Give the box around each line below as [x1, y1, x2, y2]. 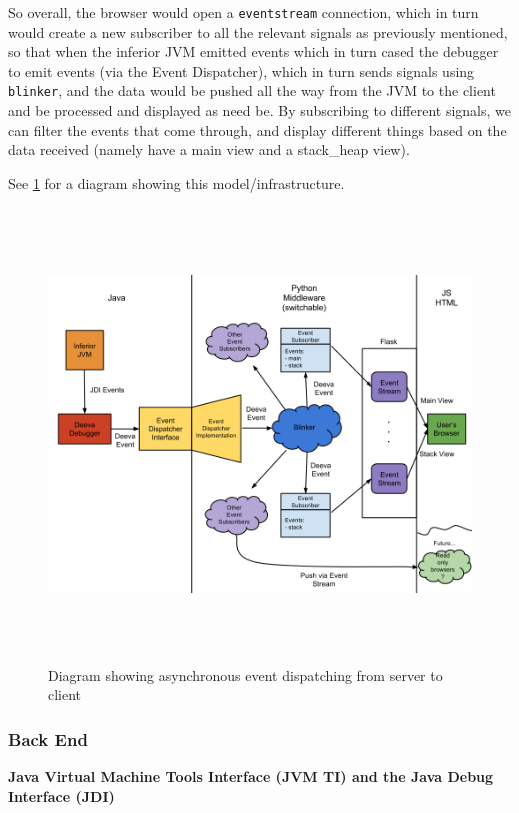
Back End [8, 726, 88, 751]
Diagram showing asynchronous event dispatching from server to [48, 664, 443, 685]
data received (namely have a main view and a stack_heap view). [8, 139, 410, 160]
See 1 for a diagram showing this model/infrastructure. [8, 172, 345, 193]
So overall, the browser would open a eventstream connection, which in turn [8, 2, 479, 22]
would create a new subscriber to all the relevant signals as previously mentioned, [8, 21, 508, 42]
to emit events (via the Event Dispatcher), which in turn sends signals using [8, 60, 475, 81]
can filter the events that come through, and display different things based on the [8, 119, 507, 140]
